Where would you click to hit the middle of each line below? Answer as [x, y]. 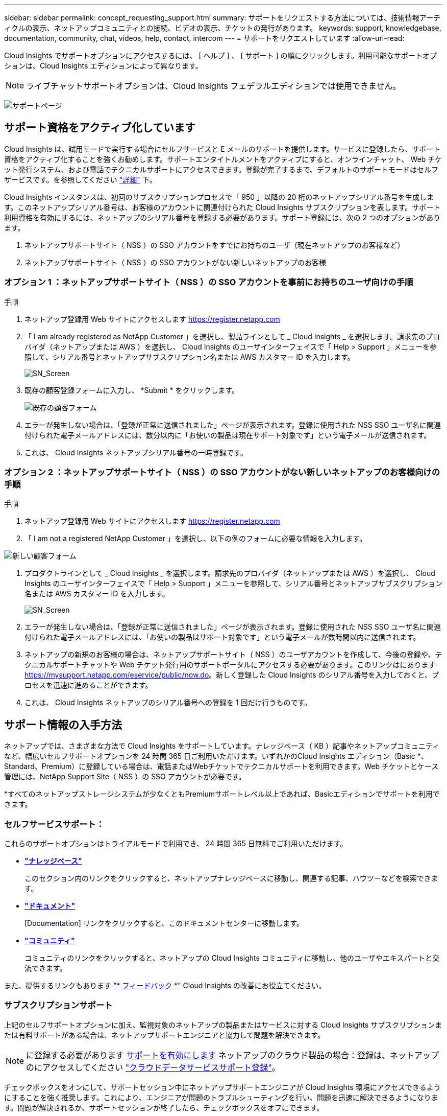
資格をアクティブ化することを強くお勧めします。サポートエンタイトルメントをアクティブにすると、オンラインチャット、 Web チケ [223, 159]
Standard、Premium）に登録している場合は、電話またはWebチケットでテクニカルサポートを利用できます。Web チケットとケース [221, 766]
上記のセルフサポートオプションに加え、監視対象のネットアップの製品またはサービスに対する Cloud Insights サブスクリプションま [223, 1025]
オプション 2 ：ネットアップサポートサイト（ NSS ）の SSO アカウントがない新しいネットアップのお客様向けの [222, 472]
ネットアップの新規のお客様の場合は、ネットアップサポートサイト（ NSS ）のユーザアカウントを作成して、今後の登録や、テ [233, 655]
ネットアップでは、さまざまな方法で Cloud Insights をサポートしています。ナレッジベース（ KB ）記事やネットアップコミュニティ [222, 746]
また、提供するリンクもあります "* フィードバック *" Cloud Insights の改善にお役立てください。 [165, 985]
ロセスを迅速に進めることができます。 [89, 685]
